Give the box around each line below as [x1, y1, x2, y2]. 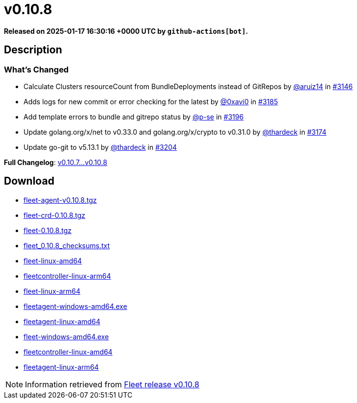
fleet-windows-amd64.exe [24, 332, 109, 341]
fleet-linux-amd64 [24, 256, 82, 265]
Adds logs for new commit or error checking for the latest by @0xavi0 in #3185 [24, 97, 278, 106]
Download [4, 175, 54, 188]
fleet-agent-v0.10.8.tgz [24, 195, 97, 204]
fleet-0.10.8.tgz [24, 226, 71, 235]
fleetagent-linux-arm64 [24, 362, 99, 371]
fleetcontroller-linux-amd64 [24, 347, 113, 356]
